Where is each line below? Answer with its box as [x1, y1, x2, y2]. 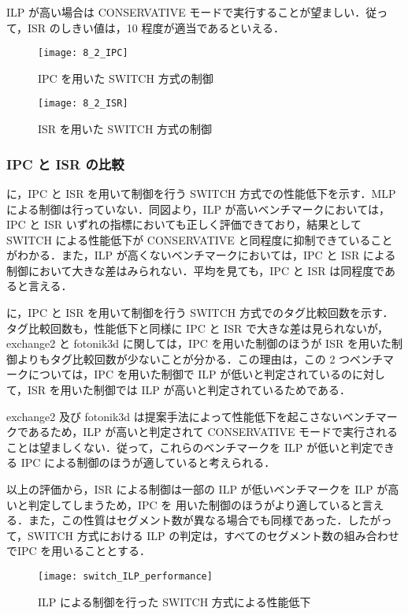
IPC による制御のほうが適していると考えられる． [20, 454, 276, 471]
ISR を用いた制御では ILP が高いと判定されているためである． [28, 382, 351, 398]
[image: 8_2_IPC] [38, 47, 128, 59]
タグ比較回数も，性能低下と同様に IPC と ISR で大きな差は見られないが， [6, 319, 389, 336]
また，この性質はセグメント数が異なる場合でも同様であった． [28, 512, 348, 528]
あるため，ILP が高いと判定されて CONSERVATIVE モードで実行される [28, 423, 399, 440]
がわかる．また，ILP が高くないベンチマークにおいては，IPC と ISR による [6, 247, 396, 263]
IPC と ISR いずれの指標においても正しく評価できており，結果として [6, 216, 362, 233]
